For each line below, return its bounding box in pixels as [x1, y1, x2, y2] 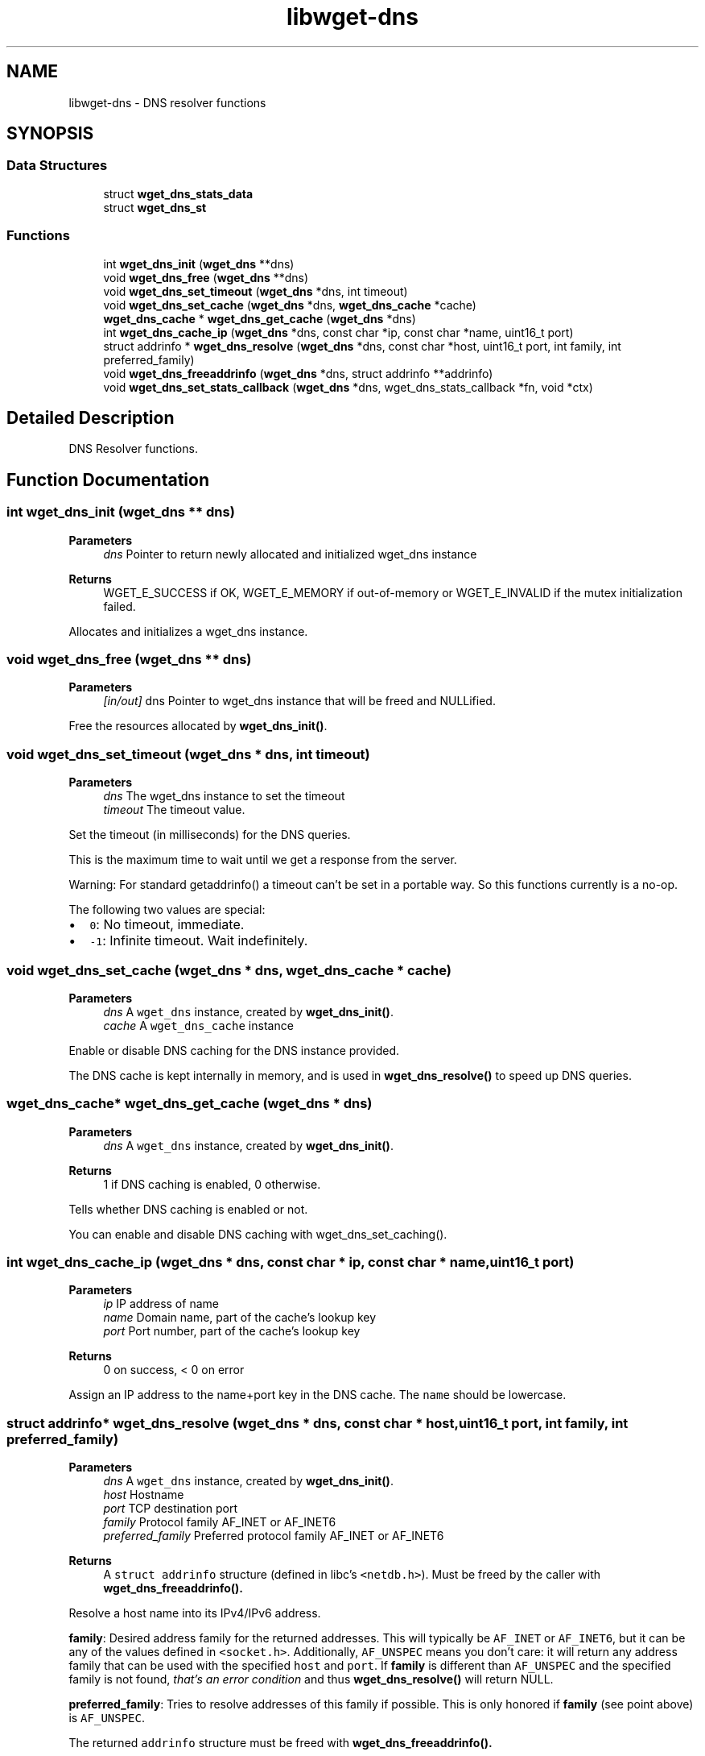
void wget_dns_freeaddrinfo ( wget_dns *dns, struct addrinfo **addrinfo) [103, 366, 493, 380]
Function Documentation [6, 469, 209, 490]
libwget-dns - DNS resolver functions [68, 95, 266, 110]
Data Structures [6, 157, 108, 174]
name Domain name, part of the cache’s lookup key [103, 1310, 377, 1325]
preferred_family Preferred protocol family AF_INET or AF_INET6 [103, 1529, 444, 1543]
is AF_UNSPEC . [68, 1711, 146, 1725]
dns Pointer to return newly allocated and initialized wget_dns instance [103, 546, 477, 561]
